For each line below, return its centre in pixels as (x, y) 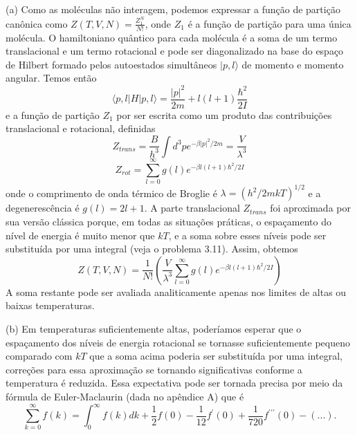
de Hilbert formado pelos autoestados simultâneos (111, 64)
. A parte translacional (192, 208)
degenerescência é (43, 208)
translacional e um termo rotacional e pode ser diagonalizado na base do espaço (175, 51)
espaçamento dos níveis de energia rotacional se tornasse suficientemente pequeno (178, 342)
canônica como (37, 23)
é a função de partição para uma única (269, 23)
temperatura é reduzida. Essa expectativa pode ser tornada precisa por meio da (174, 383)
